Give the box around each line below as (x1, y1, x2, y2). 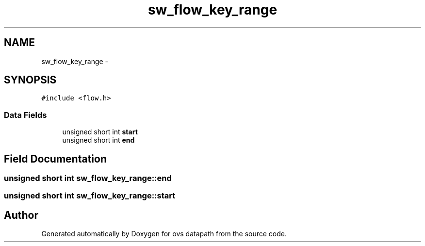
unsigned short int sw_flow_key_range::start (4, 191, 176, 201)
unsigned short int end (62, 136, 135, 145)
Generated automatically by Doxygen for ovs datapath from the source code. (41, 230, 287, 238)
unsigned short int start (62, 128, 138, 136)
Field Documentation (4, 152, 107, 165)
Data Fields (4, 110, 47, 120)
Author (4, 209, 38, 221)
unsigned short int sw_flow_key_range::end (4, 173, 172, 183)
